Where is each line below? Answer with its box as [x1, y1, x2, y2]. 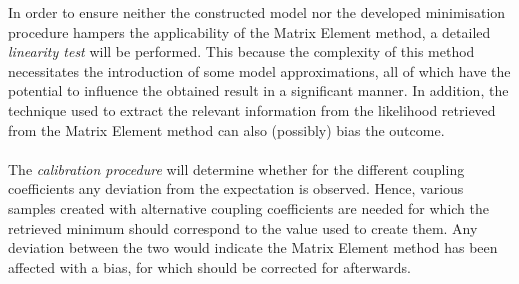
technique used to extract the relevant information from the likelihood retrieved [8, 99, 496, 120]
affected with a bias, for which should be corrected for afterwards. [8, 256, 411, 277]
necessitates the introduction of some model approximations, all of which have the [8, 60, 511, 81]
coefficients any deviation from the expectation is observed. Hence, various [8, 178, 464, 199]
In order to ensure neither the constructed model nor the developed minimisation [8, 2, 506, 22]
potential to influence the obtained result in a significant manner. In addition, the [8, 80, 509, 101]
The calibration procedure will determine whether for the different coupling [8, 158, 465, 179]
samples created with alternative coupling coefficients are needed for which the [8, 197, 490, 218]
